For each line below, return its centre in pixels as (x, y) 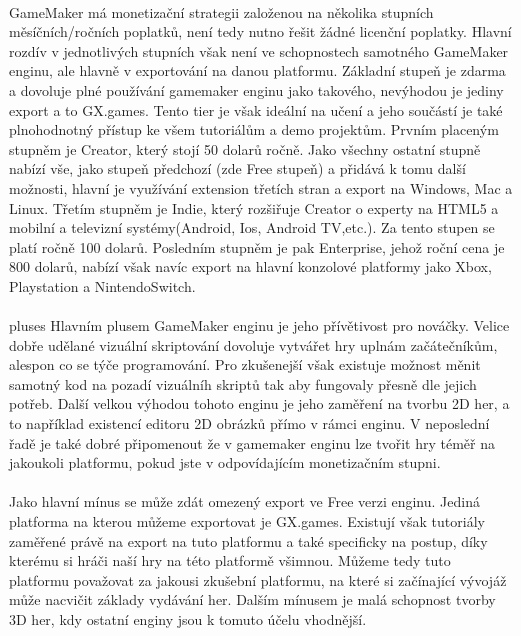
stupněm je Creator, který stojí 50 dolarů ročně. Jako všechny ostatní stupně (245, 148)
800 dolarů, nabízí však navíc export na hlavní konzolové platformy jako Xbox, (250, 266)
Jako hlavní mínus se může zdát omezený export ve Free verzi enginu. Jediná (244, 501)
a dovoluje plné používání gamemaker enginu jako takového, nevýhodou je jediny (256, 89)
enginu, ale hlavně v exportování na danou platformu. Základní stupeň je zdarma (257, 70)
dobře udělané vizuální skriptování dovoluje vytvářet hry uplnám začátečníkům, (253, 344)
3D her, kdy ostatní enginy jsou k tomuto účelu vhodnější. (188, 619)
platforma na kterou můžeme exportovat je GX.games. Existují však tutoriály (247, 521)
